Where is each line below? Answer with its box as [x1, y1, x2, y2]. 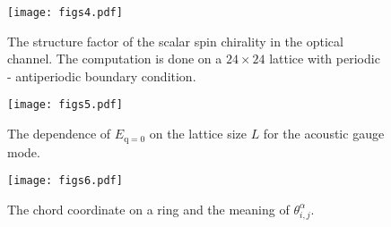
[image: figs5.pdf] [7, 98, 123, 112]
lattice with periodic [269, 49, 380, 68]
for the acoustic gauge [263, 124, 385, 143]
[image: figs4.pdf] [7, 6, 123, 19]
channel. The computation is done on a [7, 49, 222, 68]
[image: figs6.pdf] [7, 174, 123, 188]
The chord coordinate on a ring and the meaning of [7, 199, 290, 218]
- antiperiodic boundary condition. [7, 66, 196, 85]
